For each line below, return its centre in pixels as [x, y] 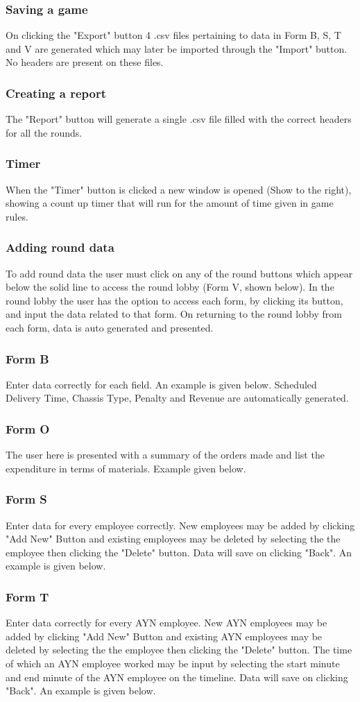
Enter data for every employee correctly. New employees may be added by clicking [180, 525]
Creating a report [56, 93]
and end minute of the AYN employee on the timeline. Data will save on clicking [177, 677]
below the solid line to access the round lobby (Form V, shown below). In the [170, 287]
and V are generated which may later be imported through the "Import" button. [177, 48]
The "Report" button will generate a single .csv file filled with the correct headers [179, 119]
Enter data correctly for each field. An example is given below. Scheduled [161, 384]
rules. [17, 216]
